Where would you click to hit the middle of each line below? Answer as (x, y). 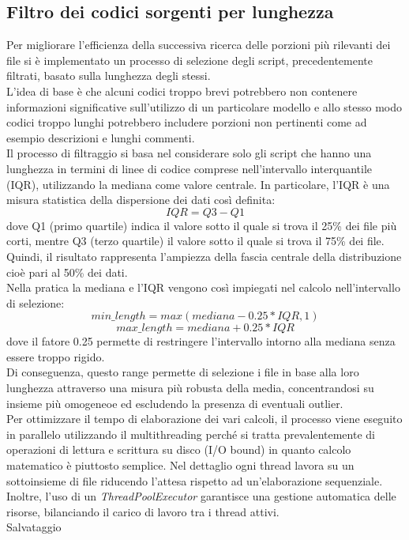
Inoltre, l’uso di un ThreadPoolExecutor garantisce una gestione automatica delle (201, 496)
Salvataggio (34, 527)
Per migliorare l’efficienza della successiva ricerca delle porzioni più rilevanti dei (199, 45)
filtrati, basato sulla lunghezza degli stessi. (109, 76)
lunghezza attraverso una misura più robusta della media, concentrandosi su (190, 388)
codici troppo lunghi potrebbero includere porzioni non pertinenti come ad (187, 122)
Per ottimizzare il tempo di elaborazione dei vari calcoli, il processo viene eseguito (204, 419)
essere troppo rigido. (56, 356)
